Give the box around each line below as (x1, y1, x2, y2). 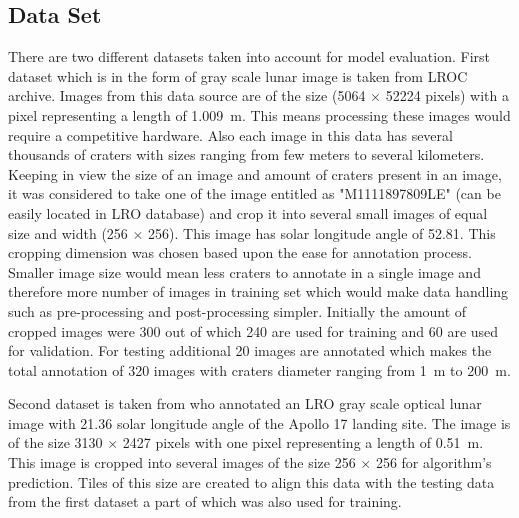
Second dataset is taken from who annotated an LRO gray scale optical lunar (8, 393, 482, 414)
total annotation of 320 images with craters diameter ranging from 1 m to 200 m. (8, 359, 511, 380)
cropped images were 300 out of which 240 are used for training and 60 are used (8, 320, 499, 341)
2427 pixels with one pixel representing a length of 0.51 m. (122, 432, 484, 453)
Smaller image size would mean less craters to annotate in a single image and (8, 261, 481, 282)
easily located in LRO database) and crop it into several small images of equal (8, 202, 488, 223)
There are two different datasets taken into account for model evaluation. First (8, 46, 491, 67)
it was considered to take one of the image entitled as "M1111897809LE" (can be (8, 183, 501, 204)
